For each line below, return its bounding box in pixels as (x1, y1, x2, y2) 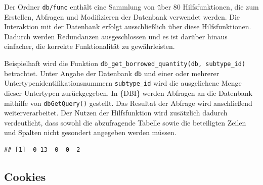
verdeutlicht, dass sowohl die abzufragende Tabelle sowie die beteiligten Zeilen (4, 117, 246, 128)
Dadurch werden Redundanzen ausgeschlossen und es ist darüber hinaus (4, 31, 228, 41)
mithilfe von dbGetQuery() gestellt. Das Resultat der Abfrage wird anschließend (4, 97, 252, 108)
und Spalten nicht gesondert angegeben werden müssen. (4, 127, 177, 138)
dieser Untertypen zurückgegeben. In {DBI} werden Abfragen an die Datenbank (4, 88, 252, 98)
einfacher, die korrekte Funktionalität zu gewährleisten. (4, 41, 175, 51)
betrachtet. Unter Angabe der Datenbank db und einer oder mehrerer (4, 68, 220, 78)
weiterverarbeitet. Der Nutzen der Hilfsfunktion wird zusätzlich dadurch (4, 107, 228, 118)
